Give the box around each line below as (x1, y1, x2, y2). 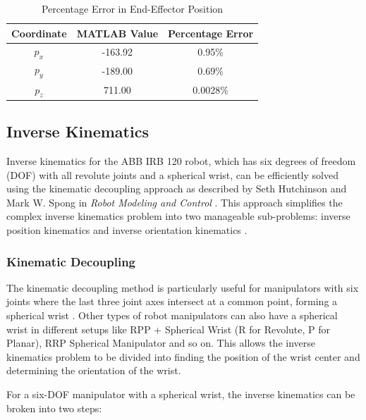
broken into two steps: (6, 400, 102, 415)
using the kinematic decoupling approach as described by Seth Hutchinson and (6, 181, 347, 196)
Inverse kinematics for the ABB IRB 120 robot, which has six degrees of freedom (6, 154, 356, 168)
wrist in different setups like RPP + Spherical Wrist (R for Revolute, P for (6, 321, 331, 336)
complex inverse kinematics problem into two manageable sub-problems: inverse (6, 209, 350, 223)
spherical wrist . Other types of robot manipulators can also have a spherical (6, 308, 338, 322)
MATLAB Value (76, 25, 159, 40)
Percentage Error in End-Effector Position (41, 1, 224, 16)
